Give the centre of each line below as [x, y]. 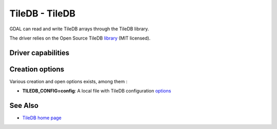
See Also [24, 106]
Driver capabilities [39, 53]
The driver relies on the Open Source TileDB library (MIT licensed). [80, 38]
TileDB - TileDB [42, 13]
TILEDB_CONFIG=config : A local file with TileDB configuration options [97, 91]
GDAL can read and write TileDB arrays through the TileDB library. [79, 29]
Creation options [37, 69]
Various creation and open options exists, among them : [68, 81]
